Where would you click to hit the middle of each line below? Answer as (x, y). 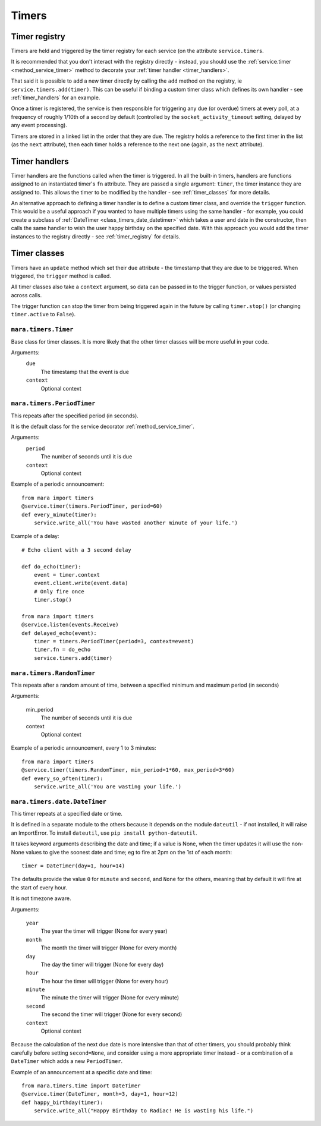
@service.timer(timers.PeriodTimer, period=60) (92, 506)
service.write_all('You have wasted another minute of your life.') (136, 523)
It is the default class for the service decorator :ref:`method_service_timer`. (103, 427)
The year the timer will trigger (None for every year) (104, 931)
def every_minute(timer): (59, 515)
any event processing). (39, 125)
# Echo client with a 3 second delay (77, 550)
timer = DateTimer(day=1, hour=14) (73, 866)
